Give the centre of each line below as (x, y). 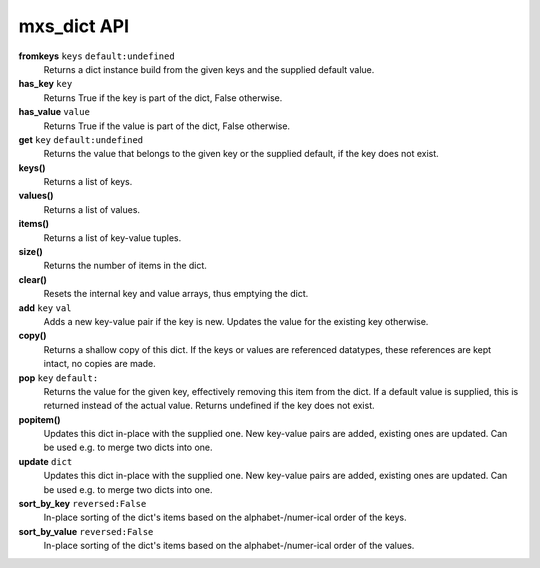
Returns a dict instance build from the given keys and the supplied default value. (209, 69)
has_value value (54, 112)
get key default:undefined (81, 139)
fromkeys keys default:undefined (96, 56)
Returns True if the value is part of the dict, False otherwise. (166, 126)
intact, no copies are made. (100, 364)
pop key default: (58, 377)
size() (31, 252)
